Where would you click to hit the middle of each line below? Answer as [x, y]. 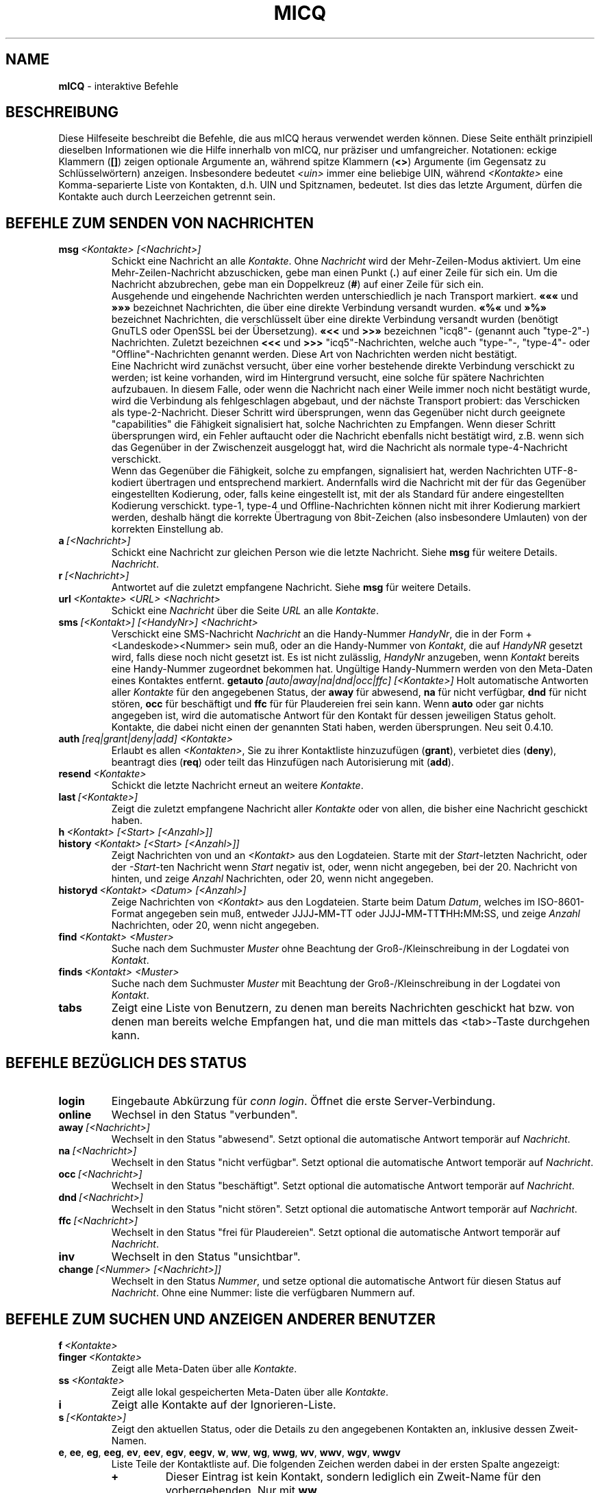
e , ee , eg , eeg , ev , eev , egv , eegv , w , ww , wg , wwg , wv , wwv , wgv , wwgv [229, 1452]
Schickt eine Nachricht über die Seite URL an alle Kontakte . [245, 611]
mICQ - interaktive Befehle [118, 86]
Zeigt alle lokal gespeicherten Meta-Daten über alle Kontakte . [250, 1392]
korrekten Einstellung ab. [167, 529]
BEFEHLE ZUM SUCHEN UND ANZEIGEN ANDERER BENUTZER [221, 1319]
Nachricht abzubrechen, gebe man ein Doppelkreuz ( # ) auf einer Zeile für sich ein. [298, 284]
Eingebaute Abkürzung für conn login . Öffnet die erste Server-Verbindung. [303, 1101]
